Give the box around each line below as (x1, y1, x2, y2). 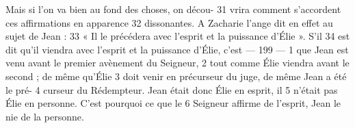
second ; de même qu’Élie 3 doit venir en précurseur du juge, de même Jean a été (5, 68, 347, 83)
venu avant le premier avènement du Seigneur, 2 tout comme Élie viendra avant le (5, 55, 350, 70)
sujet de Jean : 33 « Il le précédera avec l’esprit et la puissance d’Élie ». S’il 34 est (5, 29, 350, 43)
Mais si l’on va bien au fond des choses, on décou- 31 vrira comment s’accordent (5, 2, 341, 16)
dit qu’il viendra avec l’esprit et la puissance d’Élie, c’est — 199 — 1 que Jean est (5, 42, 349, 56)
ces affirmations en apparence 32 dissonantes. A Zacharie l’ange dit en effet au (5, 15, 333, 29)
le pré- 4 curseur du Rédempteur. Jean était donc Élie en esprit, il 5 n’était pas (5, 82, 338, 97)
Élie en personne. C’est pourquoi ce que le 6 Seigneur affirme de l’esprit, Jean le (5, 96, 341, 110)
